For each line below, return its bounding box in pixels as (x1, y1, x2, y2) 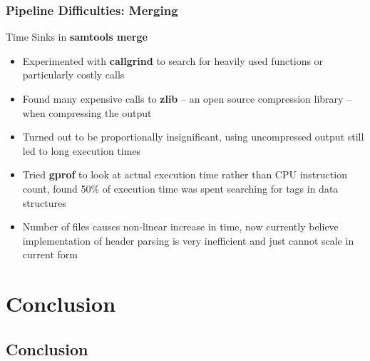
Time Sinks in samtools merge (6, 29, 148, 44)
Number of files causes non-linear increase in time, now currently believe (22, 219, 339, 234)
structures (22, 195, 66, 210)
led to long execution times (22, 143, 141, 158)
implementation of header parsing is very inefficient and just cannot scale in (22, 233, 354, 248)
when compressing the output (22, 105, 152, 120)
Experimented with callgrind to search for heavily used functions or (22, 53, 324, 68)
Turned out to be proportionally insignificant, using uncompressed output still (22, 129, 364, 144)
